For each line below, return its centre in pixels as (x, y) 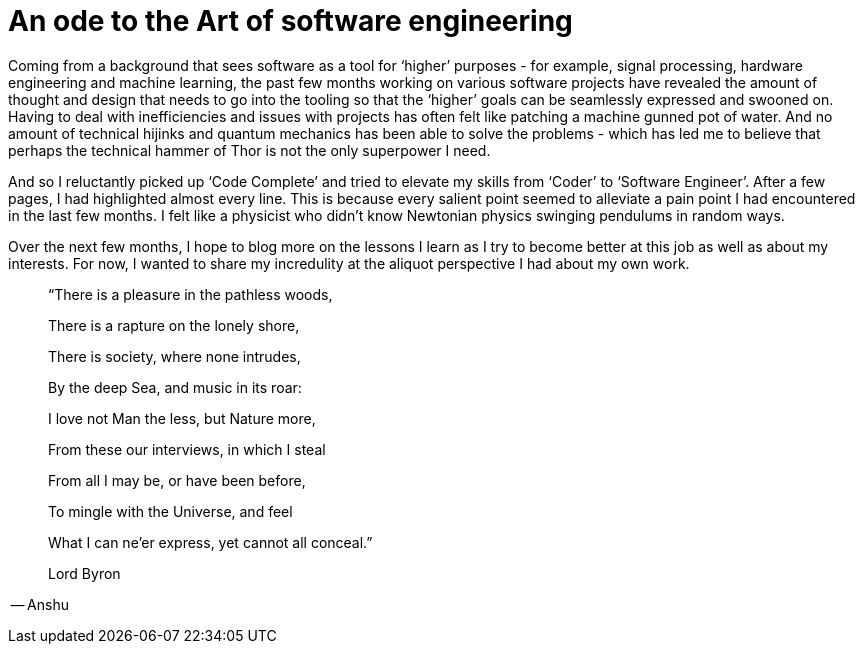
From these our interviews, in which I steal (187, 449)
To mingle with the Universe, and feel (170, 511)
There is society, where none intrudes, (174, 356)
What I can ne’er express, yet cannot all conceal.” (210, 542)
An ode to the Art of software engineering (290, 21)
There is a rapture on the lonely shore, (174, 325)
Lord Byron (84, 573)
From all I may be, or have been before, (177, 480)
